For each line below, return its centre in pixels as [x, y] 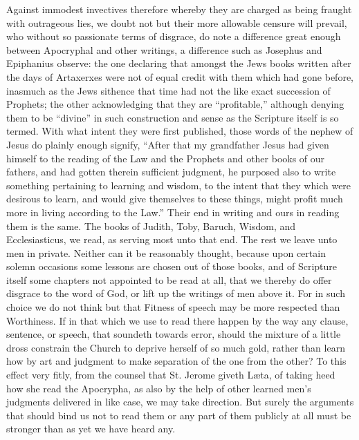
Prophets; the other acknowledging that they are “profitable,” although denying [175, 104]
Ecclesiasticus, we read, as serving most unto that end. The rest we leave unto [172, 239]
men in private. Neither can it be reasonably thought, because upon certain [166, 252]
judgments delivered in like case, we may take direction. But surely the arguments [180, 402]
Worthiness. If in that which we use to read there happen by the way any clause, [177, 320]
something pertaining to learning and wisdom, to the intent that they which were [179, 185]
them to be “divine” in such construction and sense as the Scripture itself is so [173, 117]
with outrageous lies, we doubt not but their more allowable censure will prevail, [177, 22]
